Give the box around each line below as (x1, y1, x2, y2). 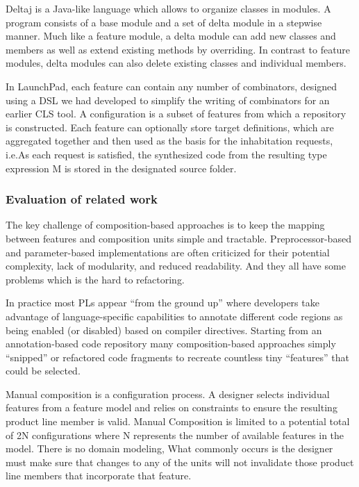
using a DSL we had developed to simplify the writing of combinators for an (6, 92, 330, 107)
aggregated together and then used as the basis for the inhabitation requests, (6, 133, 333, 148)
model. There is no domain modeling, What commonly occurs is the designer (6, 441, 333, 456)
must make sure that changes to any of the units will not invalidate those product (6, 454, 354, 469)
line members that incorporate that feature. (6, 468, 192, 483)
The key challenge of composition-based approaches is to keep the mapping (6, 217, 325, 232)
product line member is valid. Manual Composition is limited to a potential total (6, 414, 350, 429)
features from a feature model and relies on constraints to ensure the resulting (6, 400, 337, 415)
